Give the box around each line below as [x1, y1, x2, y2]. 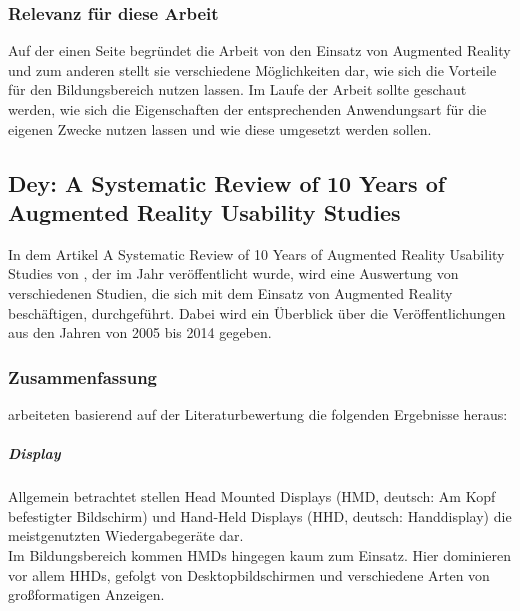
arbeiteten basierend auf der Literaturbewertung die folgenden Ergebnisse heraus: [8, 403, 508, 424]
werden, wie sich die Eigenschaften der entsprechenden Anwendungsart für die [8, 99, 487, 119]
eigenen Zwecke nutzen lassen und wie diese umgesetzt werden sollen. [8, 118, 432, 139]
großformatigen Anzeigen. [8, 584, 165, 605]
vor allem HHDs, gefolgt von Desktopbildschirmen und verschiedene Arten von [8, 564, 490, 585]
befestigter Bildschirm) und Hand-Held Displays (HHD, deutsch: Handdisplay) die [8, 505, 512, 526]
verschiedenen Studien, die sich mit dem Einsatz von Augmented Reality [8, 282, 453, 303]
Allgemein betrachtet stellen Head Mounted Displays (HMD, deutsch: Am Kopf [8, 486, 496, 507]
